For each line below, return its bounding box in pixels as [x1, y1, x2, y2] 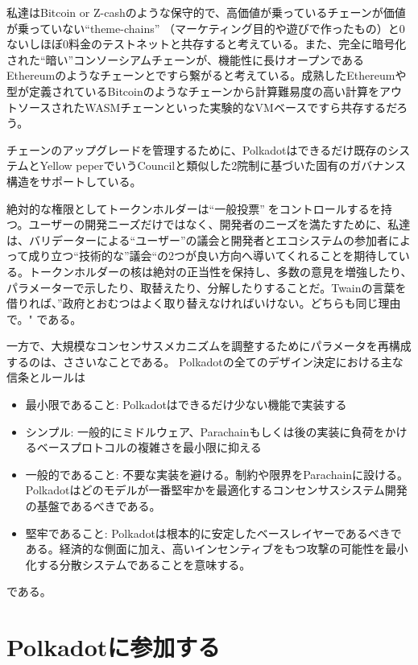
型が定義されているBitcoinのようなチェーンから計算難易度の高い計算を [6, 82, 380, 99]
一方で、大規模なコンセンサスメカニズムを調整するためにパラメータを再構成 [6, 337, 412, 354]
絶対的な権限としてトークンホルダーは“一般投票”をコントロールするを [6, 200, 381, 217]
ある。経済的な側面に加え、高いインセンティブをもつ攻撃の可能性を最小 [25, 540, 408, 557]
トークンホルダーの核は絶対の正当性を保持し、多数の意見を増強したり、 [28, 262, 412, 279]
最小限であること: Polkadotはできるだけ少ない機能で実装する [25, 396, 347, 413]
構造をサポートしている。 [6, 172, 142, 189]
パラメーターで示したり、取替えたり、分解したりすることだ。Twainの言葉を [6, 279, 407, 295]
